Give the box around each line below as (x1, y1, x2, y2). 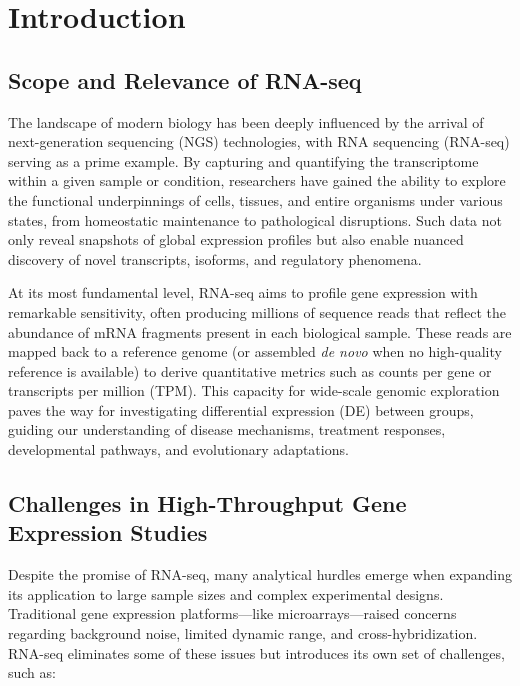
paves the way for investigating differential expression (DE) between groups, (8, 399, 474, 420)
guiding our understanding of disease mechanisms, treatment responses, (8, 419, 446, 440)
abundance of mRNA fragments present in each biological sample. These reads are (8, 321, 512, 342)
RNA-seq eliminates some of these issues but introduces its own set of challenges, (8, 642, 505, 663)
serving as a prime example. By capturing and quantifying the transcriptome (8, 150, 479, 171)
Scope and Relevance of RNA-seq (8, 64, 362, 95)
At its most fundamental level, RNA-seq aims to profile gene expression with (8, 282, 478, 303)
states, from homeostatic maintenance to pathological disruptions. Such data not (8, 209, 502, 230)
